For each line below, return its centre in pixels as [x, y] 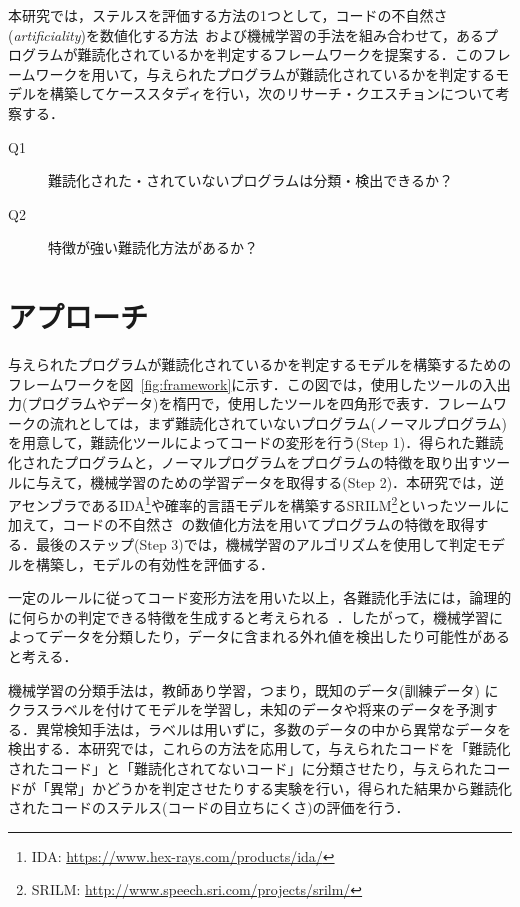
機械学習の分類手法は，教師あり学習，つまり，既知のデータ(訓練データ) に [253, 689]
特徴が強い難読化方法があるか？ [153, 247]
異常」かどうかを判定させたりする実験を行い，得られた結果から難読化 [280, 787]
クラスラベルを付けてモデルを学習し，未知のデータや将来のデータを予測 [246, 709]
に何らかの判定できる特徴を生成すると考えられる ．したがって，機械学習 [249, 616]
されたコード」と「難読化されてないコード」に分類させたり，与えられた [245, 768]
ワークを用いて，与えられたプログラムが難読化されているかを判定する [265, 73]
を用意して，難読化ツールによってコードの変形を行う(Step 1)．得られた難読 [256, 442]
